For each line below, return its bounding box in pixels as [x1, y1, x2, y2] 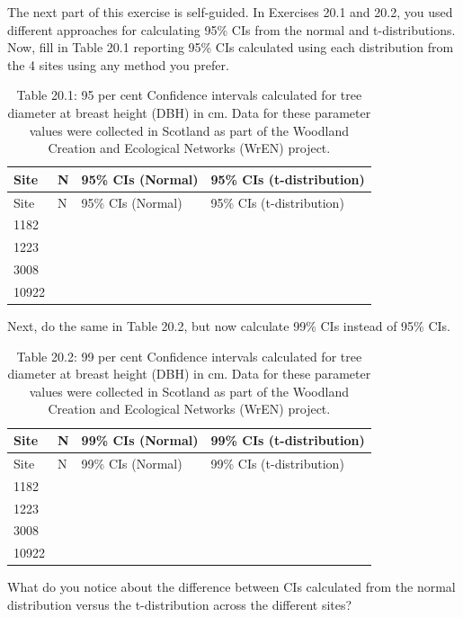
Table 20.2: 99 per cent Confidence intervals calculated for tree [16, 346, 362, 365]
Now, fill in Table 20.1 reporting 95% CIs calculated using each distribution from [7, 38, 454, 57]
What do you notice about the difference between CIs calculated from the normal [7, 577, 456, 596]
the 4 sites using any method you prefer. [7, 55, 229, 74]
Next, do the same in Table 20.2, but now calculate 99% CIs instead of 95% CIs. [7, 317, 450, 335]
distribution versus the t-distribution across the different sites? [7, 595, 352, 613]
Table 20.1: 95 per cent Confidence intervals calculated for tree [16, 85, 362, 104]
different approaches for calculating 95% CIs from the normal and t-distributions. [7, 20, 456, 39]
